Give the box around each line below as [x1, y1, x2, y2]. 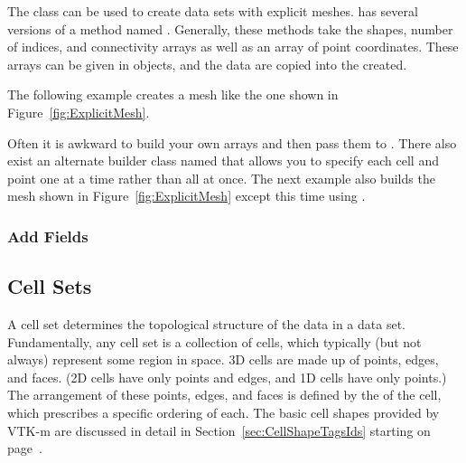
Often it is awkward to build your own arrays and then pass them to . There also [7, 133, 457, 152]
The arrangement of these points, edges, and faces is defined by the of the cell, [7, 385, 442, 404]
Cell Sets [7, 272, 92, 300]
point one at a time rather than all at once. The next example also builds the [7, 168, 435, 187]
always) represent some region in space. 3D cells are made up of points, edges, [7, 350, 439, 369]
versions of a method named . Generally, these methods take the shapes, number [7, 19, 453, 38]
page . [7, 439, 42, 458]
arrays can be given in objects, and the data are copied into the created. [7, 54, 407, 73]
